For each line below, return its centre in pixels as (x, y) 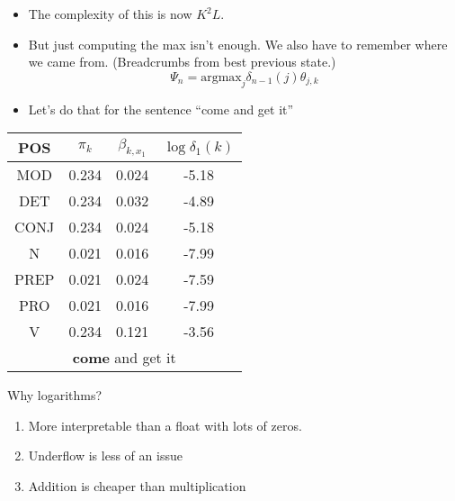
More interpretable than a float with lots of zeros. (165, 425)
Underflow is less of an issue (105, 455)
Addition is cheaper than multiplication (137, 485)
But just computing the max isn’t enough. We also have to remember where (238, 44)
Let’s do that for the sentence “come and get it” (161, 109)
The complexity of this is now (110, 14)
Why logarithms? (55, 395)
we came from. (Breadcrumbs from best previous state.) (182, 62)
